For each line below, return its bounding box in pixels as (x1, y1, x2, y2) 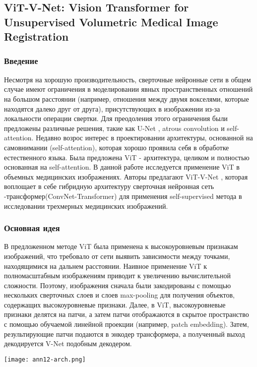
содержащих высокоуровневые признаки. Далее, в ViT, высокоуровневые (4, 299, 226, 309)
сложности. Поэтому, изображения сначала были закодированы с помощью (4, 280, 231, 290)
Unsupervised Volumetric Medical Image (4, 14, 218, 29)
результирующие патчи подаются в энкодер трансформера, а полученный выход (4, 328, 245, 339)
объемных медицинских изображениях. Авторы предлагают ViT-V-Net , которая (4, 171, 248, 182)
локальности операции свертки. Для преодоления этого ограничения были (4, 113, 228, 123)
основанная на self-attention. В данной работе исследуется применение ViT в (4, 162, 240, 172)
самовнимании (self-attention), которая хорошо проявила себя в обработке (4, 142, 229, 152)
